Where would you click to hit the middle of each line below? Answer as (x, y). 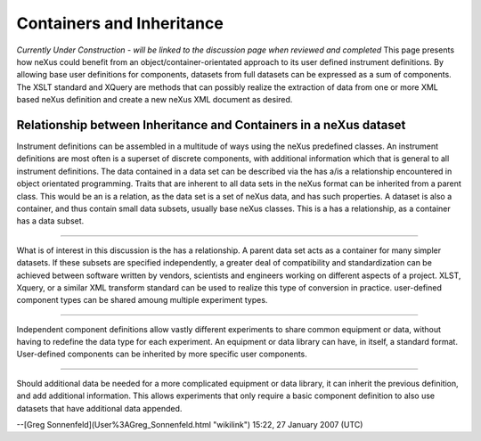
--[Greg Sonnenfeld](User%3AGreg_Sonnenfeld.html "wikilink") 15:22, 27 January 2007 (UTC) (190, 425)
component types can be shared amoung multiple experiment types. (142, 300)
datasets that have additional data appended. (99, 408)
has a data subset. (50, 221)
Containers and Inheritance (120, 23)
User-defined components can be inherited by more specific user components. (162, 354)
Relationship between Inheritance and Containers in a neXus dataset (211, 125)
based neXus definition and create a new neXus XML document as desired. (155, 100)
